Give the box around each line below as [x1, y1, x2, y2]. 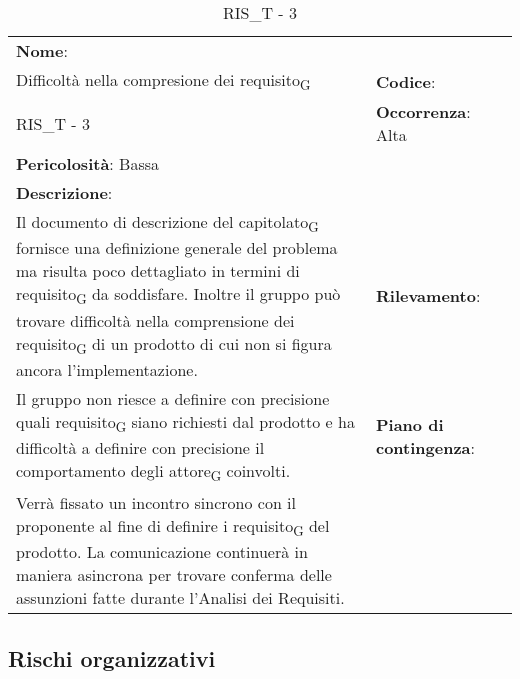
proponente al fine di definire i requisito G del [16, 514, 330, 541]
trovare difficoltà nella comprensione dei [16, 308, 295, 332]
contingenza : [375, 435, 475, 459]
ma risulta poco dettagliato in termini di [16, 259, 300, 283]
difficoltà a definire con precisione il [16, 435, 265, 459]
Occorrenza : [375, 100, 471, 124]
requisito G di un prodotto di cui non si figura [16, 331, 332, 358]
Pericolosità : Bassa [16, 152, 160, 176]
